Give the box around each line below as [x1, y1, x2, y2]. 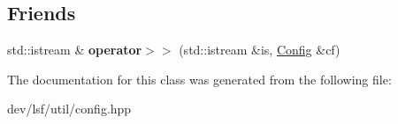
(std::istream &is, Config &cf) [179, 40, 341, 59]
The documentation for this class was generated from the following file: [7, 69, 392, 88]
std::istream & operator [7, 40, 142, 59]
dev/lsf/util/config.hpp [7, 99, 132, 118]
